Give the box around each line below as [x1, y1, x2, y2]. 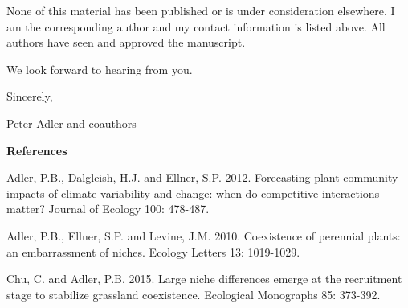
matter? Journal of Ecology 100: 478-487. [6, 200, 210, 217]
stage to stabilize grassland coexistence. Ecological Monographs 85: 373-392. [6, 285, 381, 302]
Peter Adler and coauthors [6, 114, 137, 131]
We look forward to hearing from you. [6, 60, 193, 77]
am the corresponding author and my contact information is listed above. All [6, 18, 386, 35]
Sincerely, [6, 88, 53, 105]
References [6, 142, 67, 158]
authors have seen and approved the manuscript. [6, 34, 246, 51]
